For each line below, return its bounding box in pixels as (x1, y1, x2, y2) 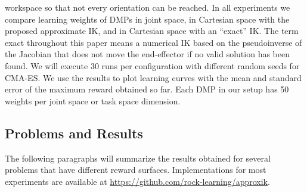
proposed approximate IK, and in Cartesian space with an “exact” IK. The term (5, 24, 299, 37)
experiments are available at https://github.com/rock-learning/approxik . (5, 175, 270, 187)
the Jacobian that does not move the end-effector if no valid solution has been (5, 48, 290, 60)
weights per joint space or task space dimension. (5, 94, 181, 107)
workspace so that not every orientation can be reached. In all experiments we (5, 1, 290, 13)
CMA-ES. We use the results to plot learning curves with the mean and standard (5, 71, 302, 83)
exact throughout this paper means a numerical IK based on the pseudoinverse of (5, 36, 302, 48)
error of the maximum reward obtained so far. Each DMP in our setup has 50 (5, 83, 289, 95)
